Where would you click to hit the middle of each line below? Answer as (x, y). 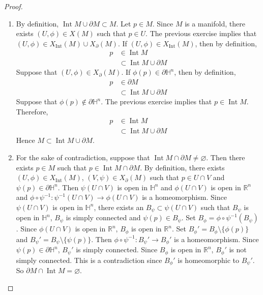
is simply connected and (103, 217)
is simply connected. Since (117, 249)
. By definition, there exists (182, 167)
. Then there (226, 157)
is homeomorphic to (208, 260)
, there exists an (119, 207)
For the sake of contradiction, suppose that (83, 157)
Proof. (13, 6)
